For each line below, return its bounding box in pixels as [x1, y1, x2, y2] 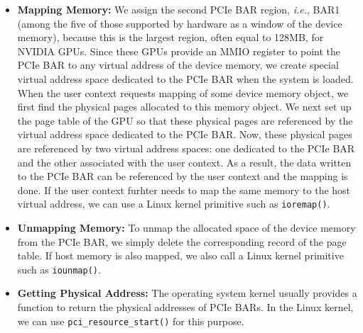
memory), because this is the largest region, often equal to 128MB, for [17, 30, 324, 45]
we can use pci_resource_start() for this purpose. [17, 313, 244, 328]
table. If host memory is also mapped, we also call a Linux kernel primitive [17, 248, 344, 263]
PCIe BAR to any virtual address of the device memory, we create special [17, 57, 339, 72]
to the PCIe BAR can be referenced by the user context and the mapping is [17, 169, 348, 184]
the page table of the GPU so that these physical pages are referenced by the [17, 113, 353, 128]
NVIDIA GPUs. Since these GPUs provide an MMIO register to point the [17, 43, 341, 58]
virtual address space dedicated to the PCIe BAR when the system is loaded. [17, 71, 354, 86]
